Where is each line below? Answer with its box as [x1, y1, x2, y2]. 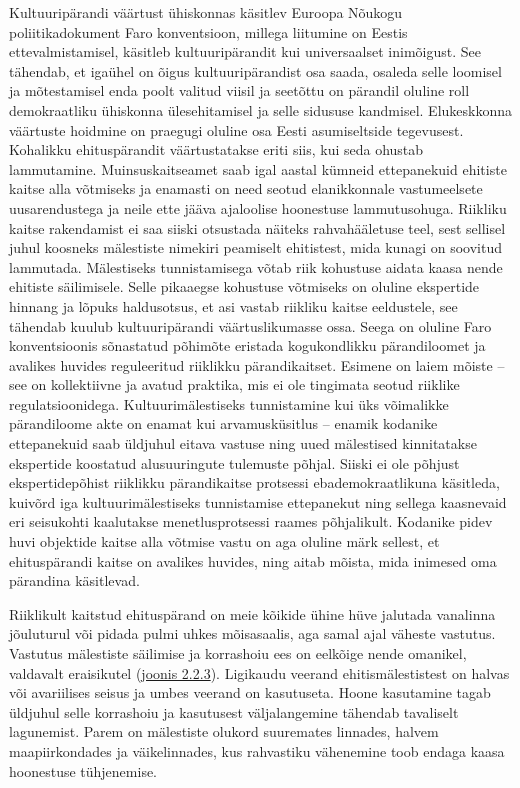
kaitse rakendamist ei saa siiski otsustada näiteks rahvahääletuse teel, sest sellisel [9, 217, 506, 238]
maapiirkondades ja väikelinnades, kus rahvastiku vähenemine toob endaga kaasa [9, 740, 505, 761]
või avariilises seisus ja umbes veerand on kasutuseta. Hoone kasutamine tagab [9, 682, 491, 703]
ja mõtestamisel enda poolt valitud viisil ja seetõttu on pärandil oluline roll [9, 80, 470, 101]
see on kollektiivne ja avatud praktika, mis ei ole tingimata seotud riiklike [9, 374, 460, 395]
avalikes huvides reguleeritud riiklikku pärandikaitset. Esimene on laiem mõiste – [9, 354, 505, 375]
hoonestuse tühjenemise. [9, 760, 158, 781]
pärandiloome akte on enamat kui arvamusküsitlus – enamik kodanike [9, 413, 438, 434]
